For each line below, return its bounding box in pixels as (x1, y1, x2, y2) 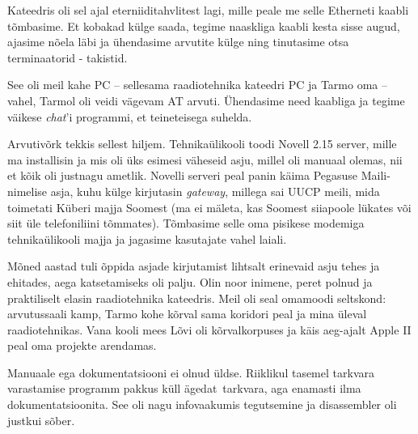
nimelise (7, 182, 48, 199)
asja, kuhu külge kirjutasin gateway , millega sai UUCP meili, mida (50, 182, 380, 199)
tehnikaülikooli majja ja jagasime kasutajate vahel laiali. (7, 230, 287, 247)
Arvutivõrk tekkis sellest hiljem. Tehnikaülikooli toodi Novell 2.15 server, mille (7, 135, 397, 152)
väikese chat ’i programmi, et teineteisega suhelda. (7, 108, 252, 125)
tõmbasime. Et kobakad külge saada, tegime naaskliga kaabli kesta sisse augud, (7, 17, 400, 34)
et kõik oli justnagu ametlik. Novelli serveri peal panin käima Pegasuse (7, 167, 358, 184)
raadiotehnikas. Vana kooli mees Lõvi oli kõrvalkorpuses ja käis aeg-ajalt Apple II (7, 321, 412, 338)
